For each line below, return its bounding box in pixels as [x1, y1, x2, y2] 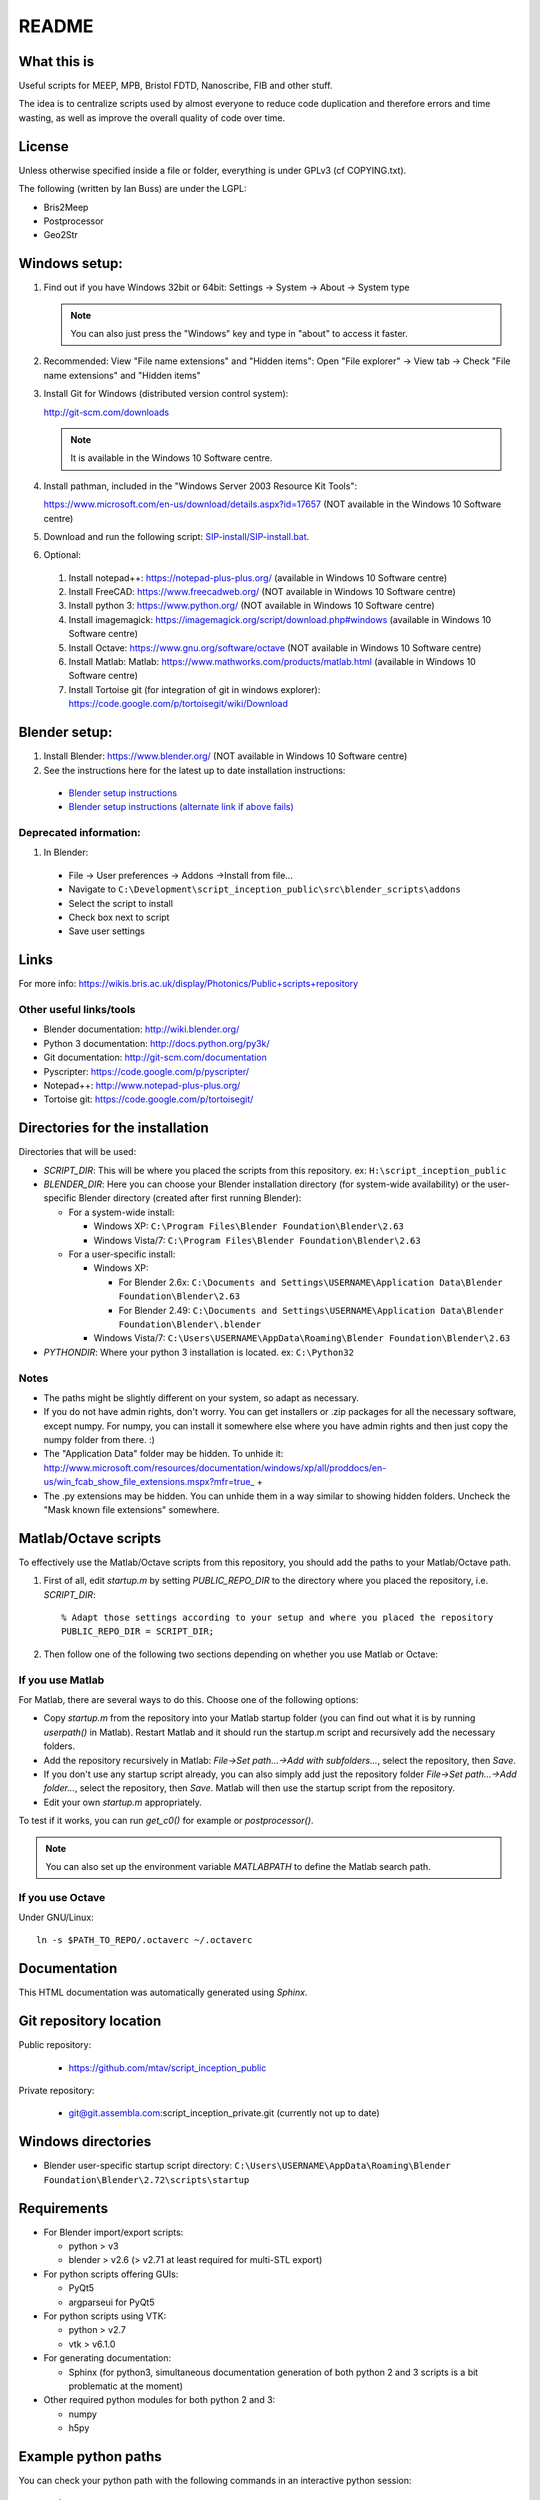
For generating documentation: [43, 2352, 172, 2364]
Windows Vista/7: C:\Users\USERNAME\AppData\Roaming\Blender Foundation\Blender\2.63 [93, 1332, 511, 1344]
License [18, 138, 69, 155]
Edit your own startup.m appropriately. [43, 1796, 202, 1808]
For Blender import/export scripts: [43, 2226, 184, 2238]
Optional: [43, 549, 82, 561]
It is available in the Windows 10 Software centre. [70, 452, 273, 464]
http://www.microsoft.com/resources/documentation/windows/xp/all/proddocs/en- [43, 1461, 387, 1474]
